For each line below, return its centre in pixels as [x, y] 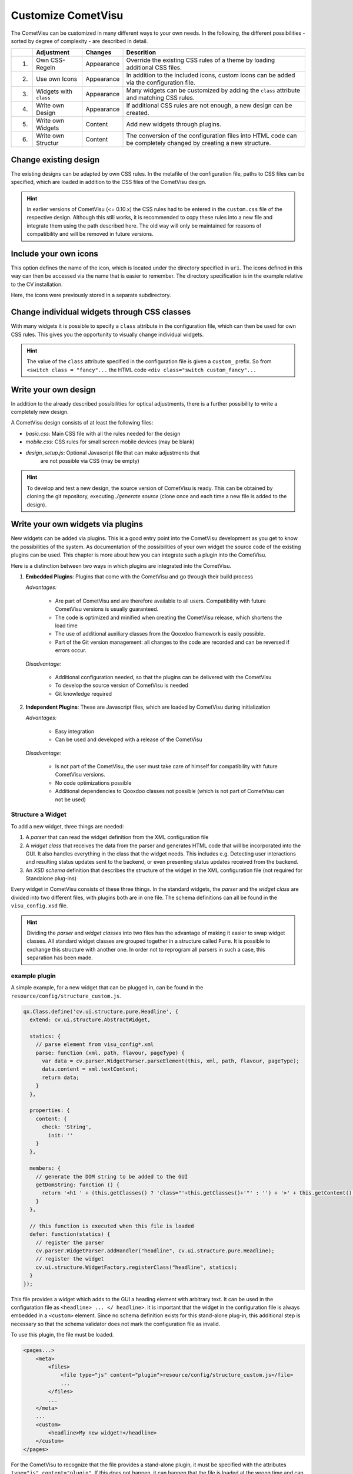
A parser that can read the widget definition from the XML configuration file [117, 837]
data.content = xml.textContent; [90, 1069]
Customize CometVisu [67, 15]
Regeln [46, 68]
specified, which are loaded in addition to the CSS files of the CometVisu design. [109, 182]
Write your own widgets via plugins [77, 524]
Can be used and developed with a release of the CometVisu [129, 739]
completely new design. [40, 412]
